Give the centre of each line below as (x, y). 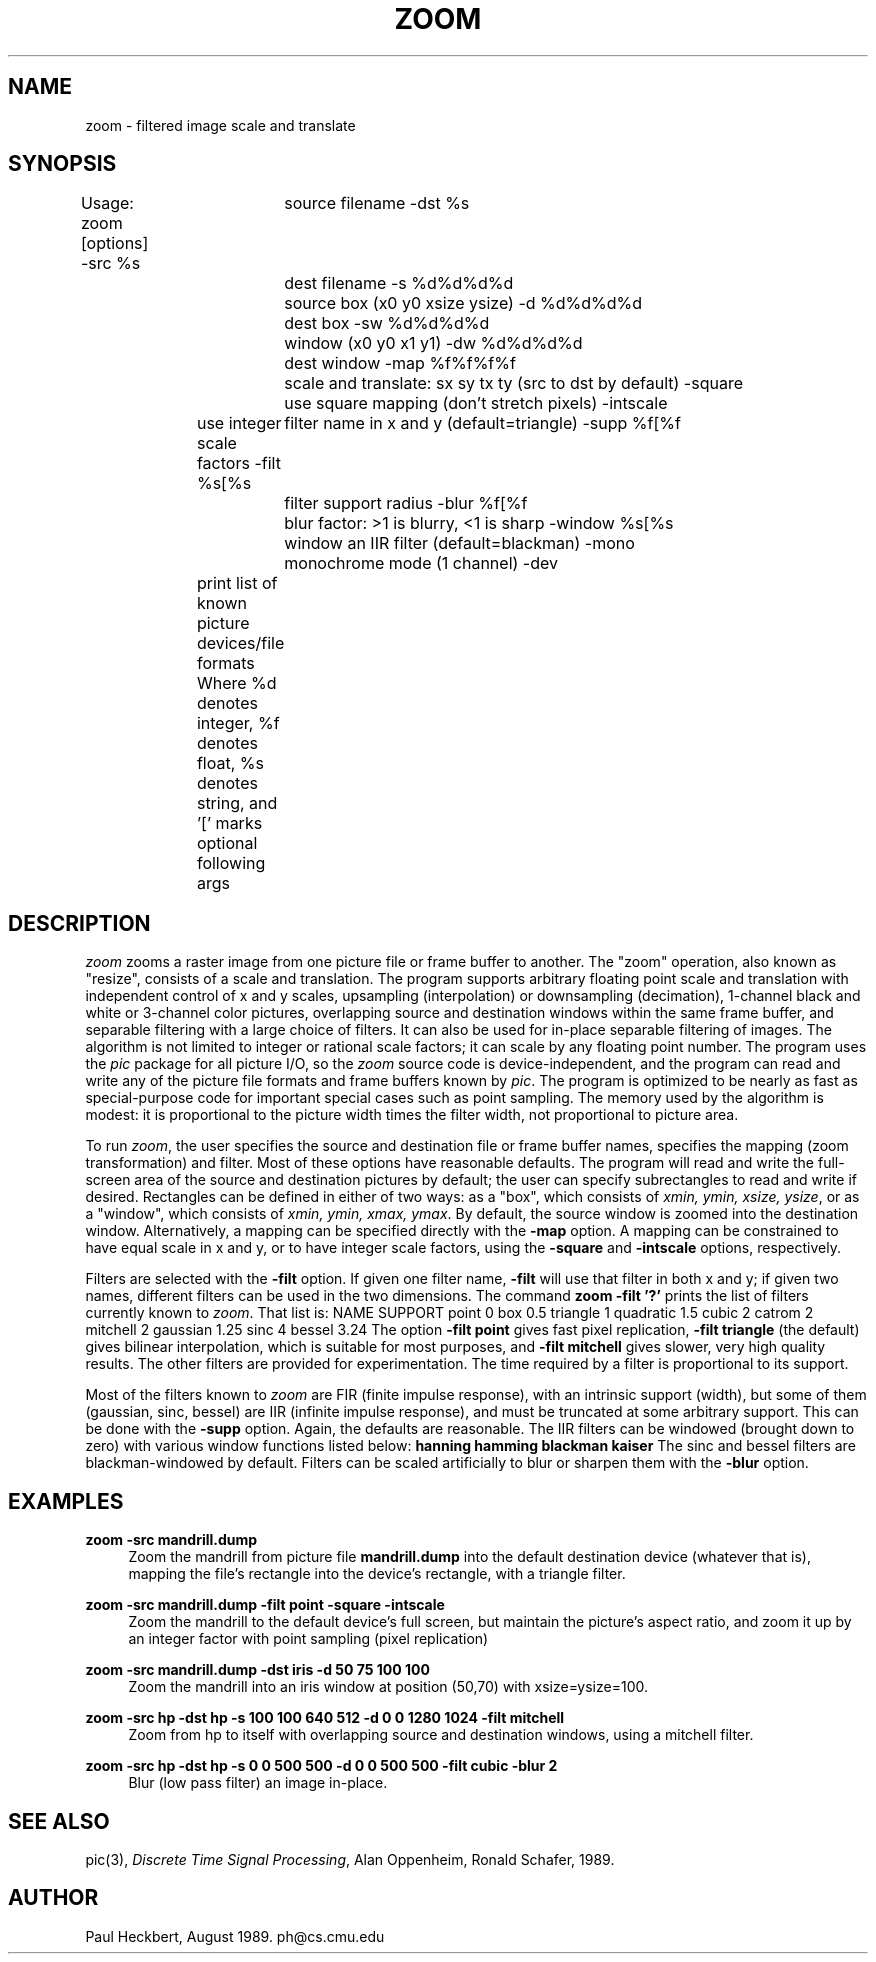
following (231, 863)
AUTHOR (53, 1898)
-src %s (110, 263)
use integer (239, 423)
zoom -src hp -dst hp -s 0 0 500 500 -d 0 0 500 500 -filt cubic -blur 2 (321, 1766)
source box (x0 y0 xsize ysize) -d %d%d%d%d (463, 303)
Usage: (107, 203)
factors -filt (238, 463)
